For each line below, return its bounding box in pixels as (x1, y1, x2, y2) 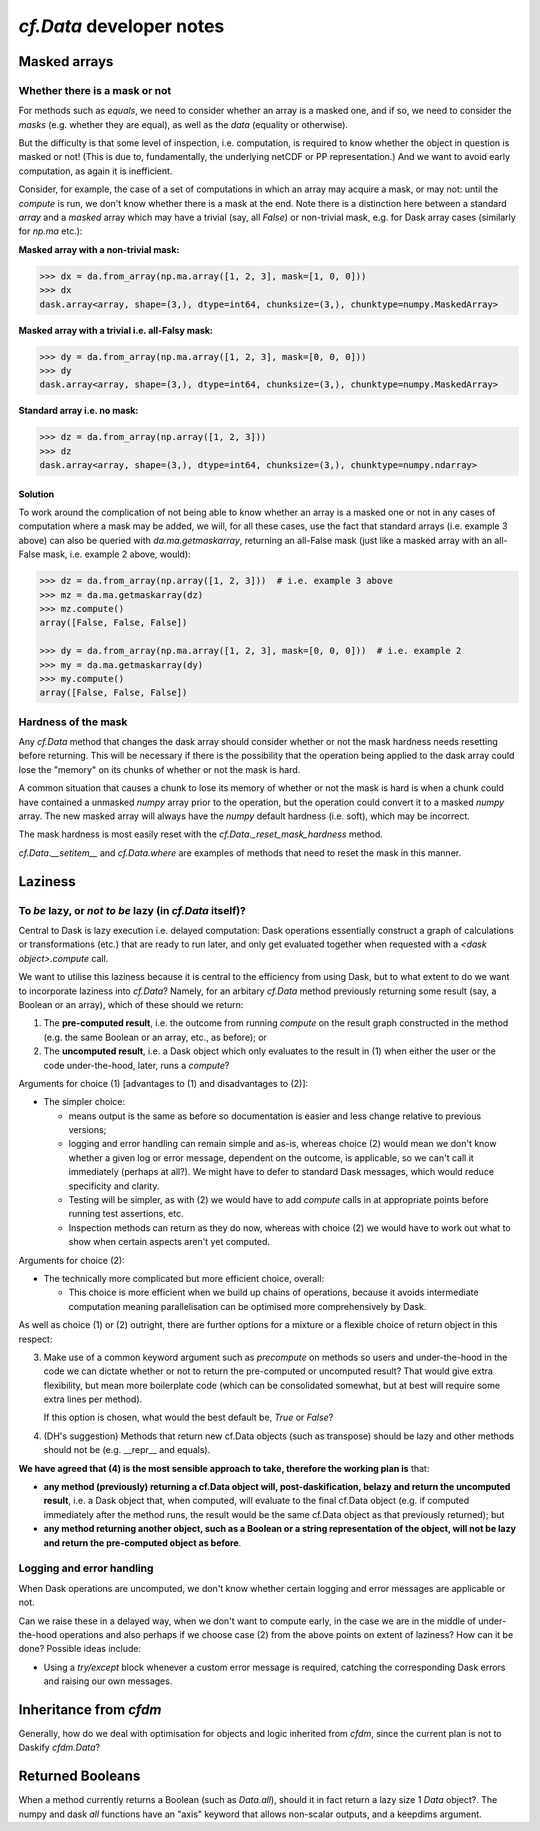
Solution (18, 488, 55, 500)
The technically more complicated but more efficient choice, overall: (43, 1272, 325, 1284)
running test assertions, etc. (68, 1208, 184, 1220)
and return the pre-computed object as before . (43, 1536, 242, 1549)
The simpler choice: (43, 1096, 126, 1108)
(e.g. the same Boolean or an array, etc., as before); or (43, 1031, 267, 1043)
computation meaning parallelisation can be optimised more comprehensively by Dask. (68, 1300, 427, 1312)
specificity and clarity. (68, 1180, 160, 1192)
